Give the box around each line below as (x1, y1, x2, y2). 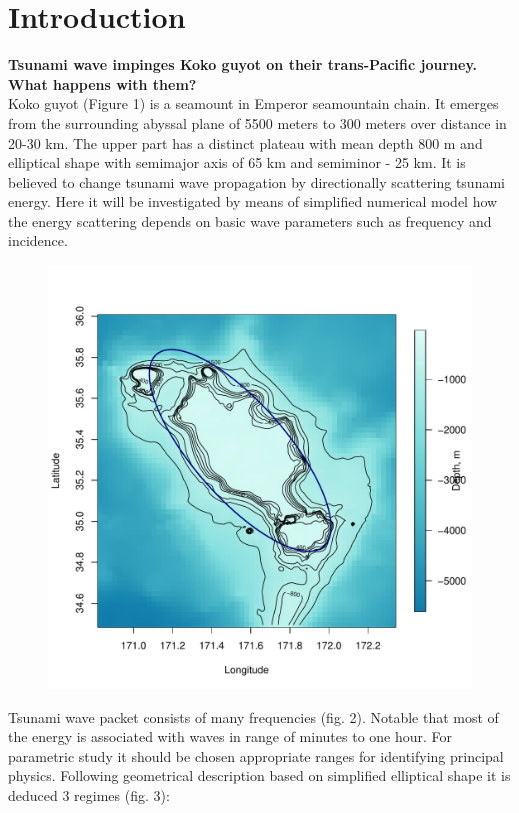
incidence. (8, 230, 68, 251)
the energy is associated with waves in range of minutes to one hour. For (8, 726, 453, 747)
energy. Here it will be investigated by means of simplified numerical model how (8, 191, 498, 212)
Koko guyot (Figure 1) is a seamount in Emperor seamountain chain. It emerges (8, 93, 499, 114)
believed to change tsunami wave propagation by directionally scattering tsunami (8, 171, 505, 192)
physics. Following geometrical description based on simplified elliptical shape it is (8, 765, 511, 786)
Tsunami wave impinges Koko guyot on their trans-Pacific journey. (8, 54, 478, 75)
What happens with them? (8, 73, 197, 94)
